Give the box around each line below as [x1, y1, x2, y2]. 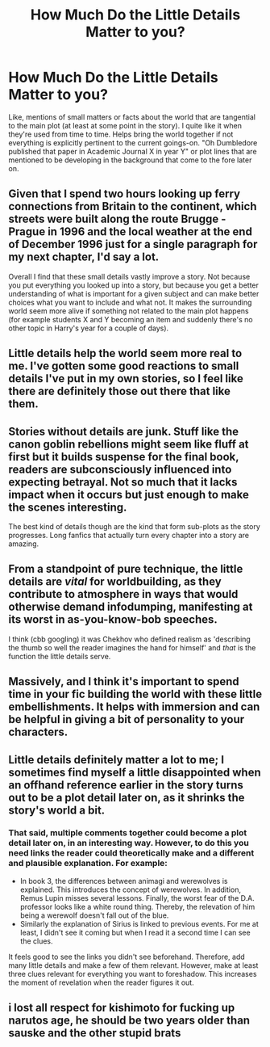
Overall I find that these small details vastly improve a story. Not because [8, 271, 251, 281]
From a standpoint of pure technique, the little [8, 562, 243, 576]
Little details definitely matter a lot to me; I [8, 753, 224, 767]
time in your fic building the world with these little [8, 687, 263, 701]
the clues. [19, 936, 54, 946]
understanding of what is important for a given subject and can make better [8, 288, 260, 298]
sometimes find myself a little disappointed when [8, 765, 261, 779]
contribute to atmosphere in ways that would [8, 587, 239, 601]
